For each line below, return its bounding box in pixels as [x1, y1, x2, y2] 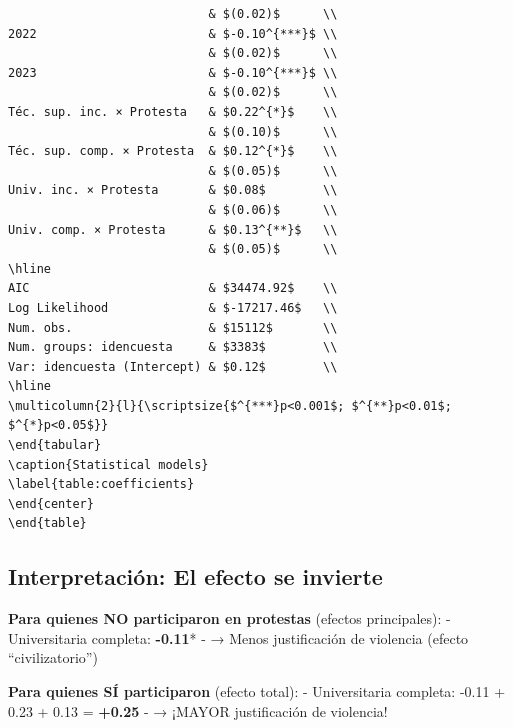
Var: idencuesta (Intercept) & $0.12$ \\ [8, 359, 338, 374]
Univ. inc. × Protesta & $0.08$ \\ [8, 183, 338, 198]
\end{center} [8, 496, 94, 511]
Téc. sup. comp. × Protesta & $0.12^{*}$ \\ [8, 144, 338, 159]
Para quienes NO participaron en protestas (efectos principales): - [8, 608, 451, 629]
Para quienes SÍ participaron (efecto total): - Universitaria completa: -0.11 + [8, 681, 506, 702]
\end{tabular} [8, 438, 102, 453]
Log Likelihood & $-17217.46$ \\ [8, 300, 338, 315]
